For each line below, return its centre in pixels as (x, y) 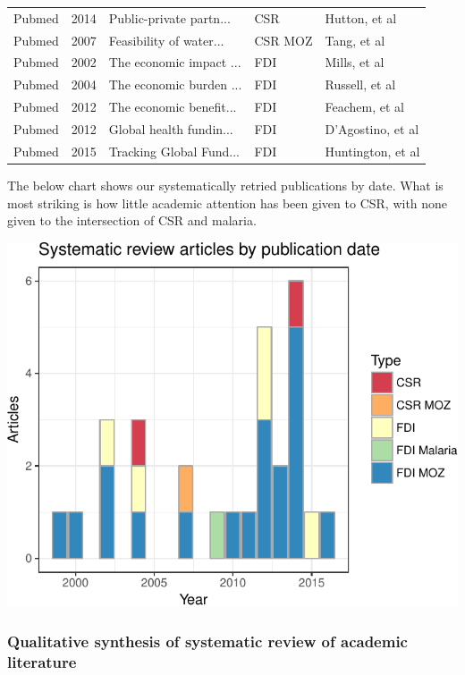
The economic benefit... (173, 107)
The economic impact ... (175, 62)
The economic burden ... (175, 84)
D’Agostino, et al (372, 128)
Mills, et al (355, 62)
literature (42, 661)
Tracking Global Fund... (174, 151)
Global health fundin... (171, 128)
